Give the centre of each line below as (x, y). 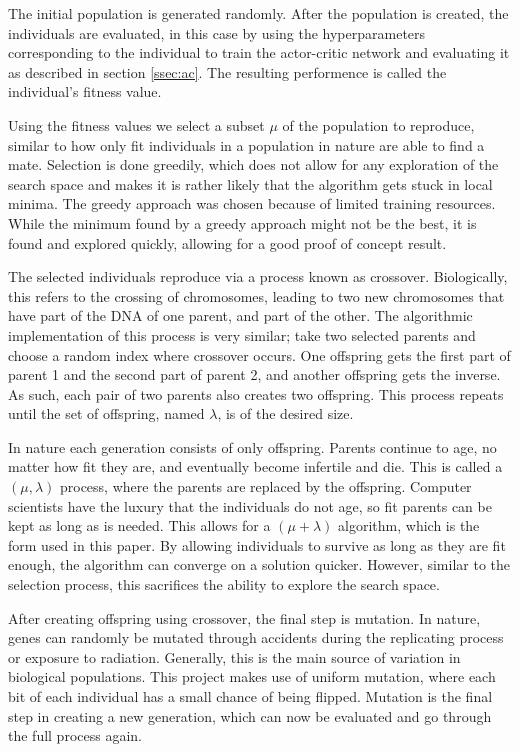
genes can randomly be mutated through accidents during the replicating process (256, 637)
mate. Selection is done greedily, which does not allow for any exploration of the (253, 164)
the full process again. (75, 735)
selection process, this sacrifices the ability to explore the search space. (224, 584)
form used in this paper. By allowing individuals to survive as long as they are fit (257, 544)
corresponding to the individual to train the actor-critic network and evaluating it (259, 52)
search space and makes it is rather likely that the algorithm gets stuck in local (250, 183)
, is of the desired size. (285, 413)
